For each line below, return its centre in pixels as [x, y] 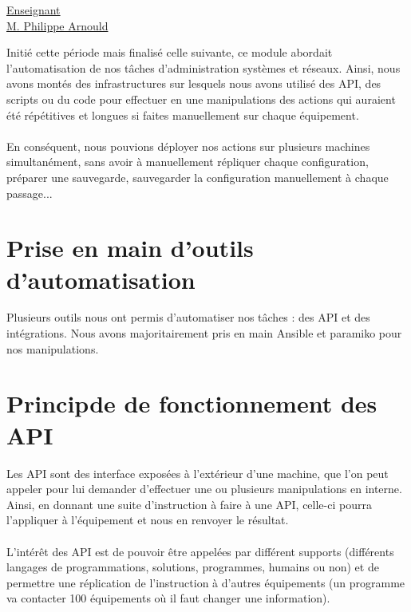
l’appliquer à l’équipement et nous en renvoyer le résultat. [148, 520]
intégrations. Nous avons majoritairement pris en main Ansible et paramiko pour [204, 333]
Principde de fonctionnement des [192, 403]
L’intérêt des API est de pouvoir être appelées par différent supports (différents [200, 551]
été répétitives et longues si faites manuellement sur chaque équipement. [183, 115]
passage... [30, 193]
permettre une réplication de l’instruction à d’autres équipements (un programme [206, 582]
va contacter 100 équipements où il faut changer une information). [168, 598]
